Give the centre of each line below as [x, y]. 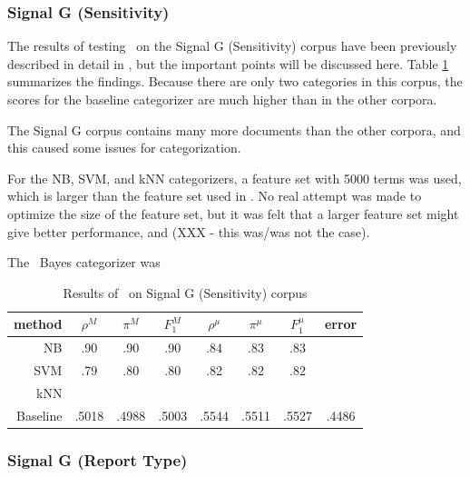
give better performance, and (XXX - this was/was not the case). [189, 231]
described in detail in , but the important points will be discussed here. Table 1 [228, 63]
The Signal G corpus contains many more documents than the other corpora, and [234, 129]
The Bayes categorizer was [84, 262]
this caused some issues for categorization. [124, 148]
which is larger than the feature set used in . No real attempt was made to [215, 196]
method [38, 324]
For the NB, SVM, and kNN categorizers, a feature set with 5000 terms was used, [235, 178]
